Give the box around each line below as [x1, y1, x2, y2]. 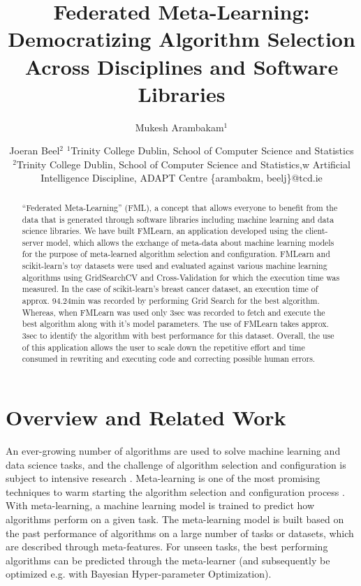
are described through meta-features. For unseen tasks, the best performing [6, 539, 328, 554]
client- [305, 225, 328, 237]
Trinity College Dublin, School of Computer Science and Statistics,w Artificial [16, 156, 351, 171]
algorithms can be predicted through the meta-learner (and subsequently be [6, 552, 330, 567]
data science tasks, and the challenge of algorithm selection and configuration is [6, 457, 346, 471]
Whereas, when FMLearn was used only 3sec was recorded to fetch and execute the [22, 306, 325, 318]
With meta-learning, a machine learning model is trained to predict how [6, 498, 315, 513]
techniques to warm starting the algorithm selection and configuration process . [6, 484, 345, 499]
